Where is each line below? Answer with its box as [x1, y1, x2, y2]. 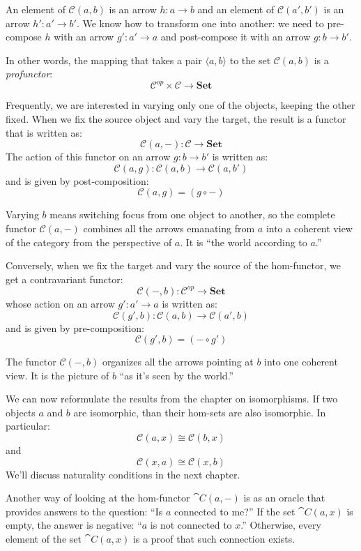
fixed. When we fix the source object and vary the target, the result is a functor [6, 112, 346, 126]
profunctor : [6, 66, 53, 81]
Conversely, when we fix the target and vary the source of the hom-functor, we [6, 258, 341, 273]
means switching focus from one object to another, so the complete [49, 207, 335, 222]
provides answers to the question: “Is [6, 504, 163, 518]
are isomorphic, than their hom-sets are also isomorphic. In [73, 405, 326, 419]
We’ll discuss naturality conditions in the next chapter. [6, 467, 240, 481]
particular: [6, 418, 50, 433]
